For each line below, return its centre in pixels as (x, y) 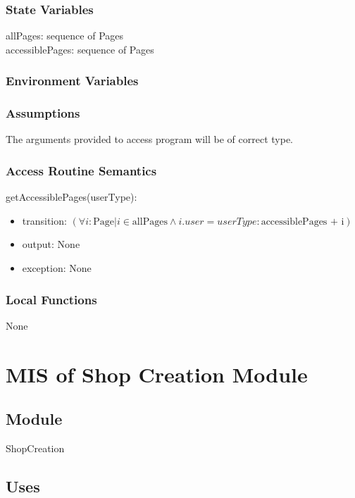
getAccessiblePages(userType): (71, 197)
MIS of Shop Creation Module (157, 374)
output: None (51, 244)
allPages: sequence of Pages (65, 36)
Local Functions (51, 299)
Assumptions (43, 113)
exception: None (57, 268)
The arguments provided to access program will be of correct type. (149, 139)
